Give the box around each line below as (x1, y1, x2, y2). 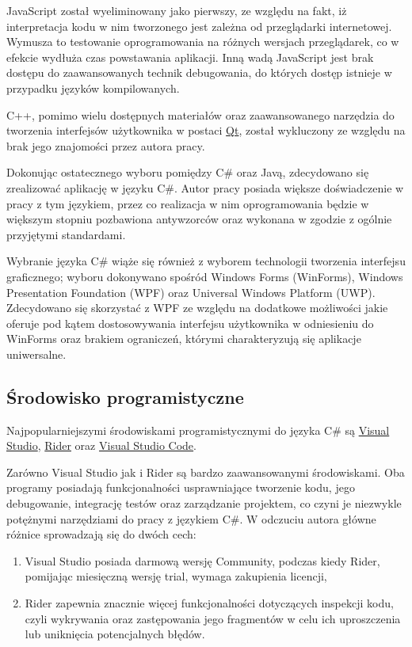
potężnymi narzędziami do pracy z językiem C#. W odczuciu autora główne (6, 510, 376, 527)
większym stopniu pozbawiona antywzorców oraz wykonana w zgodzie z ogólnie (6, 211, 392, 227)
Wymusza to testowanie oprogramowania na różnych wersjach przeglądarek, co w (6, 33, 399, 50)
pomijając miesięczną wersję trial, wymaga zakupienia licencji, (25, 568, 327, 584)
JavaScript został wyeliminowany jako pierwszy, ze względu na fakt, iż (6, 2, 347, 18)
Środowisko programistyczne (6, 384, 244, 409)
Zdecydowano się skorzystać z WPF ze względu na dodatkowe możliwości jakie (6, 299, 388, 316)
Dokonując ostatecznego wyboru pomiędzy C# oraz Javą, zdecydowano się (6, 164, 369, 181)
